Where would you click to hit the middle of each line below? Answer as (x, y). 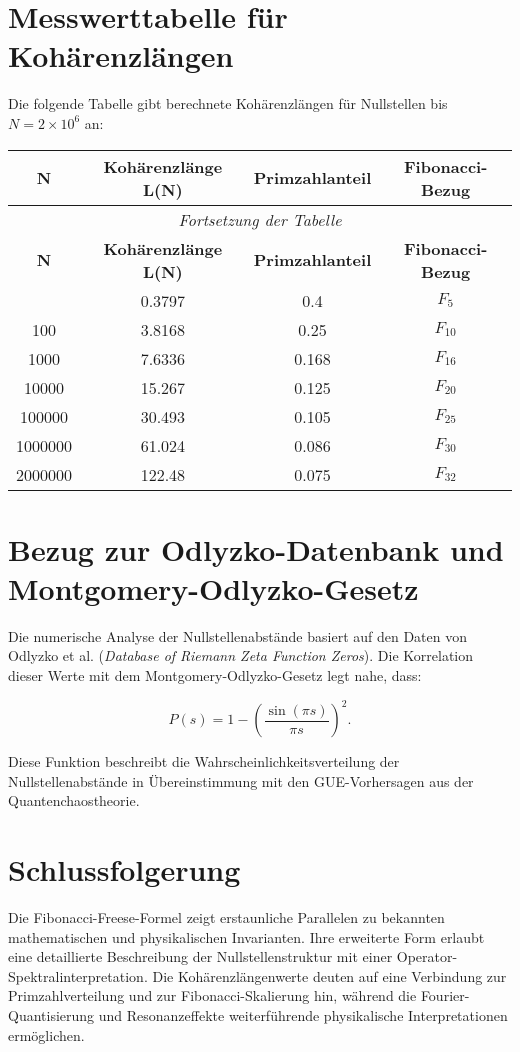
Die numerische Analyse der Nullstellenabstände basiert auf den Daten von (238, 635)
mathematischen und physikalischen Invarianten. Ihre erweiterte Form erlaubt (246, 936)
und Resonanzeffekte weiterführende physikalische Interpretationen (303, 1014)
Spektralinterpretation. (78, 975)
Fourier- (445, 995)
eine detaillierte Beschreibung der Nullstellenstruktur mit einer (200, 956)
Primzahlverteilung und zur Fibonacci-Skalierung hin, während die (212, 995)
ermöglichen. (46, 1034)
